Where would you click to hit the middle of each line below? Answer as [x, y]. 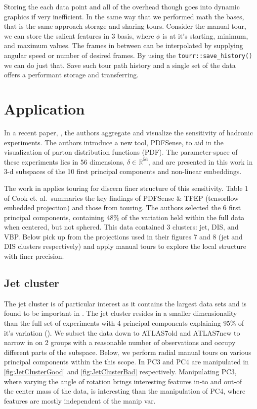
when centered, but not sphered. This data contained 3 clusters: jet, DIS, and [121, 227]
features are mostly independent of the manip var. [80, 400]
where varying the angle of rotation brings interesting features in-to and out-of [123, 381]
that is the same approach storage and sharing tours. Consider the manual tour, [125, 26]
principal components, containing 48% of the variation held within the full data [124, 217]
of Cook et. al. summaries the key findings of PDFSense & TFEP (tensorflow [121, 198]
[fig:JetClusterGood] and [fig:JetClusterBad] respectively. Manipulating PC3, [120, 372]
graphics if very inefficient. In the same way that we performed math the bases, [124, 16]
